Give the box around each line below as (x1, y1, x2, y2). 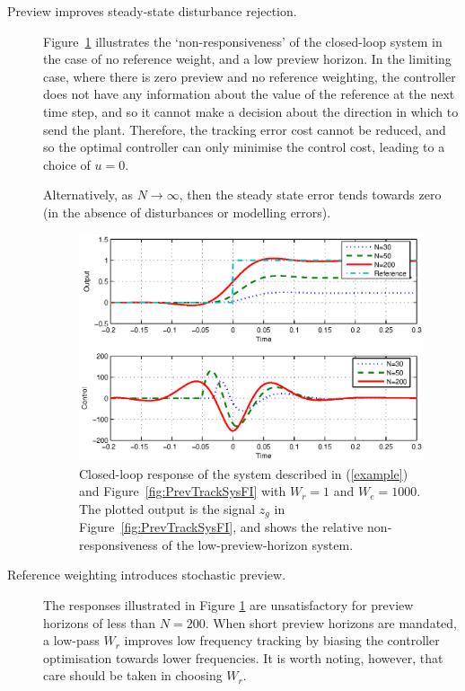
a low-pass (43, 631, 100, 650)
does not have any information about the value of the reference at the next (43, 84, 455, 103)
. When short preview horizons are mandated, (205, 613, 457, 632)
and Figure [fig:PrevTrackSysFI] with (79, 482, 286, 501)
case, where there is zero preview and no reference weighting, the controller (43, 66, 456, 85)
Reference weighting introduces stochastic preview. (7, 565, 286, 584)
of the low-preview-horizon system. (162, 535, 354, 554)
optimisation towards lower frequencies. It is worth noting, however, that (43, 648, 443, 667)
